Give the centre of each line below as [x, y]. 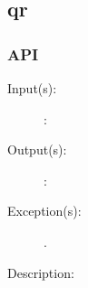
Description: [41, 272]
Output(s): [37, 149]
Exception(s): [44, 211]
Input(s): [32, 88]
